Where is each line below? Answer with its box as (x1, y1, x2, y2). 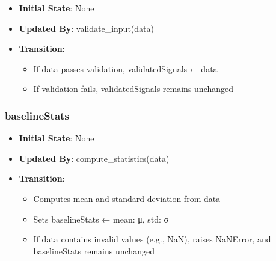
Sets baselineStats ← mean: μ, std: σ (33, 212, 169, 225)
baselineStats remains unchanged (33, 244, 155, 257)
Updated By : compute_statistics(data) (19, 152, 170, 164)
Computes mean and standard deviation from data (33, 192, 221, 204)
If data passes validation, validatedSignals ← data (33, 62, 218, 75)
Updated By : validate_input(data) (19, 22, 154, 34)
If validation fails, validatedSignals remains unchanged (33, 82, 234, 95)
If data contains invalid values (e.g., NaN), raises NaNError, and (33, 233, 271, 245)
